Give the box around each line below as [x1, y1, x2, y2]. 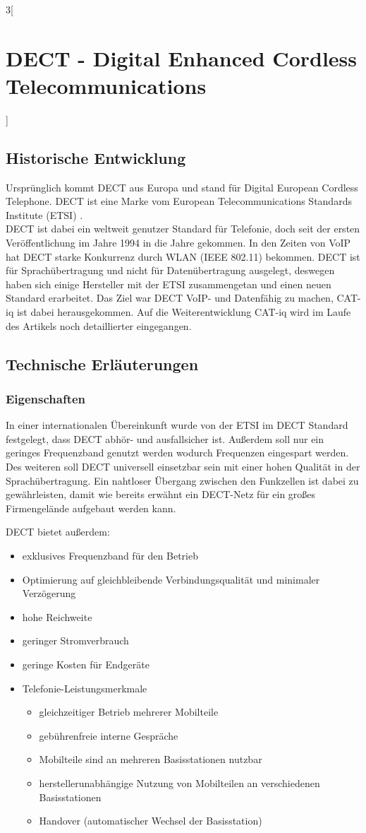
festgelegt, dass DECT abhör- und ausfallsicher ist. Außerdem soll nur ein [6, 431, 324, 446]
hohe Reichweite [22, 609, 92, 624]
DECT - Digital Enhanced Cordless [6, 43, 358, 72]
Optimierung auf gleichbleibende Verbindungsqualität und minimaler [22, 572, 320, 586]
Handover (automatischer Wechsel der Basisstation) [39, 813, 262, 828]
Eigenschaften [6, 389, 86, 407]
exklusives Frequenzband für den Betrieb [22, 548, 198, 562]
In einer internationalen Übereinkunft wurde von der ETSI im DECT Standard [6, 418, 348, 432]
